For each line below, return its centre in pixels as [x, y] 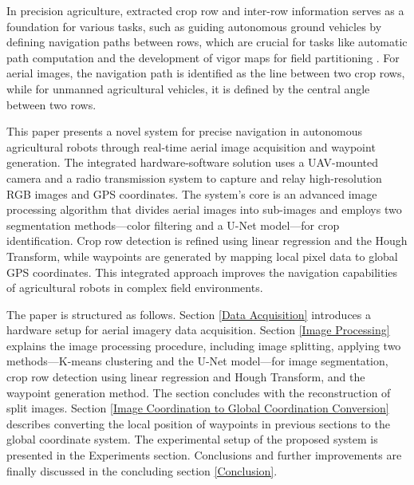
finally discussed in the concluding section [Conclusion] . [142, 470]
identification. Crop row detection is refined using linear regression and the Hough [207, 241]
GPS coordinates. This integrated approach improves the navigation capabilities [202, 272]
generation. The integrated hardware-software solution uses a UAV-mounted [192, 162]
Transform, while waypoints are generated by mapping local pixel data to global [202, 256]
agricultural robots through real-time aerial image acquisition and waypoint [191, 146]
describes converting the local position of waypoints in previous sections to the [198, 423]
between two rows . [51, 104]
